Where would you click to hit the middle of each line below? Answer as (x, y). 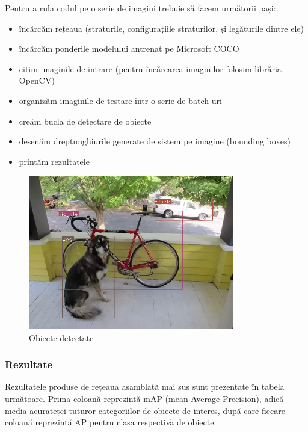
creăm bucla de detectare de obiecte (85, 121)
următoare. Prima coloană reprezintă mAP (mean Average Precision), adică (144, 399)
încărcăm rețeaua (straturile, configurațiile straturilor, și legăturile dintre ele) (161, 28)
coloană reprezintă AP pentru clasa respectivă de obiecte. (111, 422)
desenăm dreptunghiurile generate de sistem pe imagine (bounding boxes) (155, 141)
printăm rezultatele (54, 161)
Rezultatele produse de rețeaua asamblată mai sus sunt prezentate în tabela (145, 387)
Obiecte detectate (61, 337)
